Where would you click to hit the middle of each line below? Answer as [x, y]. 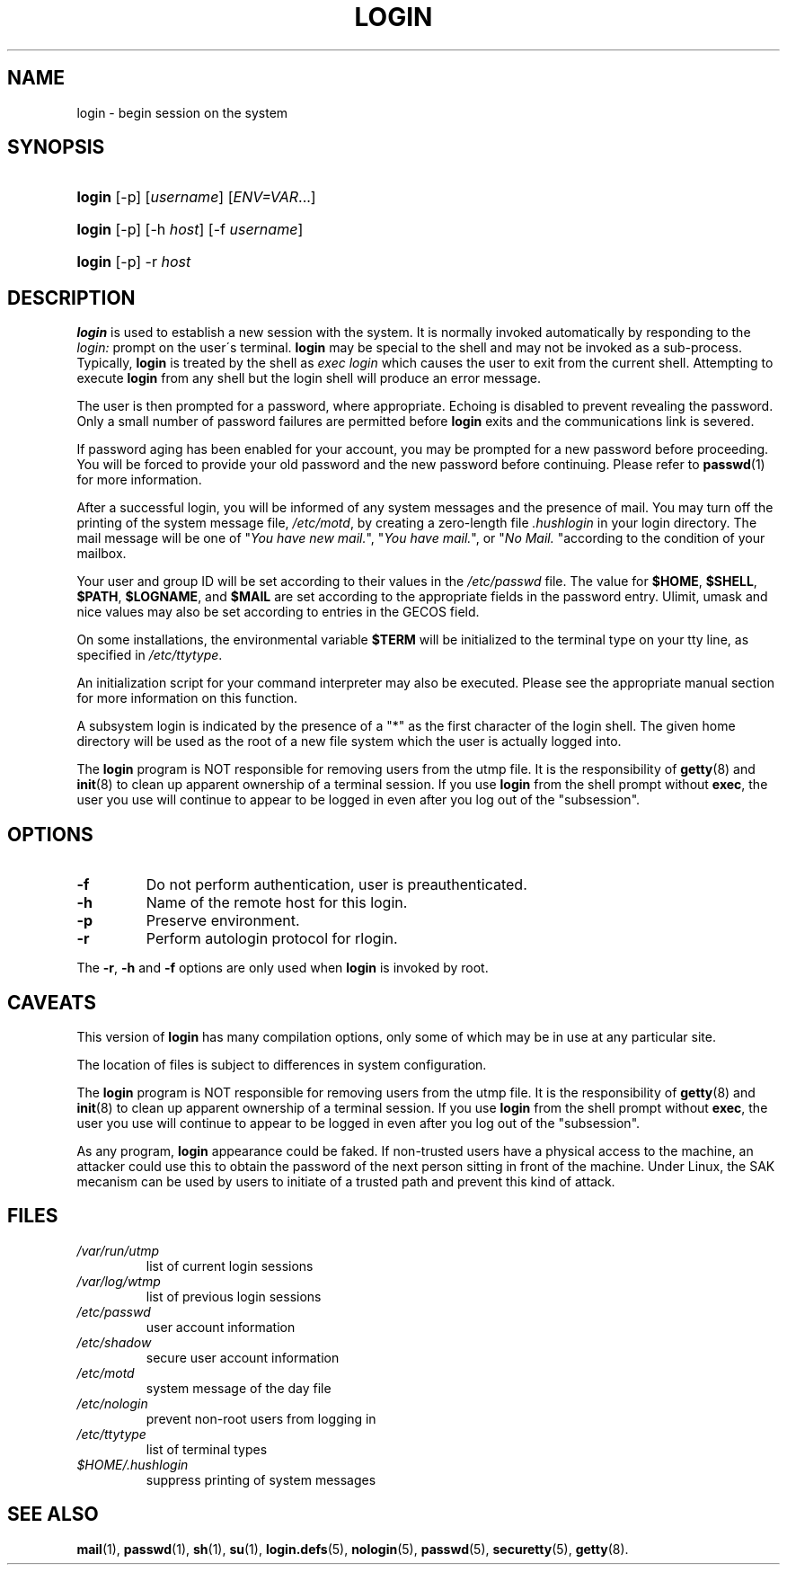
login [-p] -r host [134, 262]
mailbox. [102, 554]
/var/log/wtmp [119, 1281]
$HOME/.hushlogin [133, 1464]
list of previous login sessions [234, 1296]
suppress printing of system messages [261, 1479]
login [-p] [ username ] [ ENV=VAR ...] [196, 197]
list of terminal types [207, 1449]
